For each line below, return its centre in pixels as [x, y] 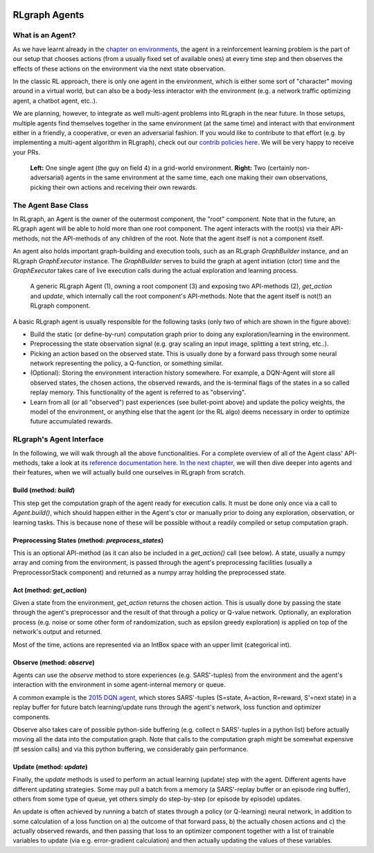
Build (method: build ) [44, 490]
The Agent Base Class [51, 205]
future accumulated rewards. [71, 421]
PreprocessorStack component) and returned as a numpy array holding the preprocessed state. [150, 572]
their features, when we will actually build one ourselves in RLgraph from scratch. [129, 473]
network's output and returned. [57, 632]
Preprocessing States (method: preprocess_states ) [88, 540]
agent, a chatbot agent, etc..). [55, 100]
